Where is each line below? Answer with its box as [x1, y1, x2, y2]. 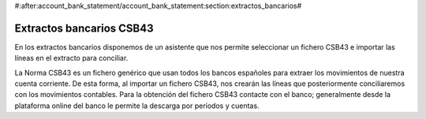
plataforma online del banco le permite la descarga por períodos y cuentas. [14, 101, 260, 110]
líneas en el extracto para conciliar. [14, 54, 129, 63]
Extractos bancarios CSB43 [14, 21, 154, 35]
